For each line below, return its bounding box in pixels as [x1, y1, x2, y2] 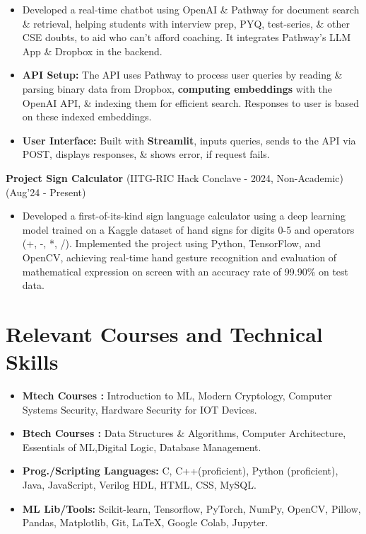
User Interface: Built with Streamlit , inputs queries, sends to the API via [22, 132, 356, 147]
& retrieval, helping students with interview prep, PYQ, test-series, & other [22, 16, 350, 30]
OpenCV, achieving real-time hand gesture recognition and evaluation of [22, 249, 337, 264]
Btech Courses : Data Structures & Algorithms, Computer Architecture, [22, 426, 346, 441]
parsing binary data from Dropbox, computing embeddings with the [22, 81, 333, 96]
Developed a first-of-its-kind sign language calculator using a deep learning [22, 208, 346, 223]
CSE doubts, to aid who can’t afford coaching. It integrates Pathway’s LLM [22, 30, 351, 45]
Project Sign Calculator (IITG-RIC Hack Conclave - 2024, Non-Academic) [6, 170, 343, 185]
